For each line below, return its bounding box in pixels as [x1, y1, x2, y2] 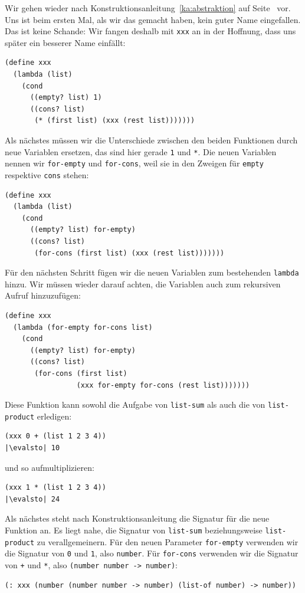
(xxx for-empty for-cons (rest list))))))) [76, 381, 250, 389]
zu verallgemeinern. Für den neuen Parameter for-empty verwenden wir [37, 535, 299, 548]
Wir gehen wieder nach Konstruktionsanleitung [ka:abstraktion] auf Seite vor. [5, 2, 291, 14]
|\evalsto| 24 [5, 494, 60, 503]
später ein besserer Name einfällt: [5, 36, 126, 48]
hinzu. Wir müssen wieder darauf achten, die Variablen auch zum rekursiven [5, 277, 281, 290]
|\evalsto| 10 [5, 444, 60, 453]
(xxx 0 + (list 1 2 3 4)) [5, 432, 106, 441]
